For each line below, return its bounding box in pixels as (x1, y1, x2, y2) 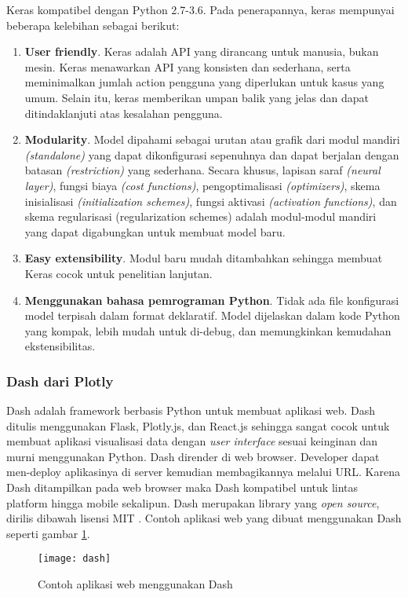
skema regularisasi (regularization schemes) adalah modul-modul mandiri (24, 208, 377, 225)
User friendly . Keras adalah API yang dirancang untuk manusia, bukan (24, 43, 379, 60)
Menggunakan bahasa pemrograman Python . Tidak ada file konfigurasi (24, 291, 399, 308)
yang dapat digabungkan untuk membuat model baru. (24, 223, 286, 240)
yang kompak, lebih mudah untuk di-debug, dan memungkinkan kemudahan (24, 322, 392, 339)
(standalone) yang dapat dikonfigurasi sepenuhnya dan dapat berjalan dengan (24, 146, 399, 163)
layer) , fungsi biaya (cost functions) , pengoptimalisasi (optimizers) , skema (24, 177, 381, 193)
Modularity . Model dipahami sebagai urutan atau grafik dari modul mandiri (24, 131, 400, 148)
